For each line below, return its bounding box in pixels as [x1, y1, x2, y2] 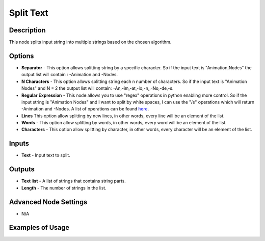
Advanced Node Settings [9, 198, 88, 206]
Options [9, 52, 34, 60]
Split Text [9, 7, 49, 18]
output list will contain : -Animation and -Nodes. [21, 72, 118, 78]
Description [9, 26, 46, 34]
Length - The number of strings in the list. [21, 185, 106, 191]
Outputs [9, 165, 35, 174]
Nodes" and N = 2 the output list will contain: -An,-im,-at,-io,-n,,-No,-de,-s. [21, 85, 174, 91]
